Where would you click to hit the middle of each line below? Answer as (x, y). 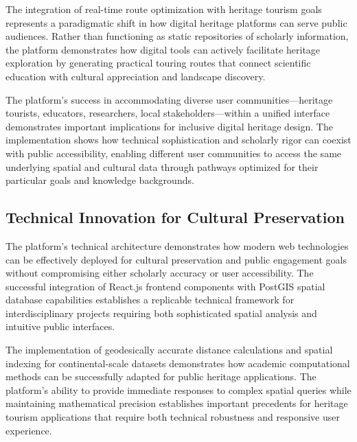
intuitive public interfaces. (60, 326)
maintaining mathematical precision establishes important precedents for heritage (177, 403)
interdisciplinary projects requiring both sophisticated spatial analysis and (161, 313)
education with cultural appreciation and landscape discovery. (136, 76)
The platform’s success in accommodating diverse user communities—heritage (169, 99)
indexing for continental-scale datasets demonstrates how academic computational (178, 363)
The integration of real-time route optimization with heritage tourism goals (164, 9)
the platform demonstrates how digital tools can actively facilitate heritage (163, 49)
